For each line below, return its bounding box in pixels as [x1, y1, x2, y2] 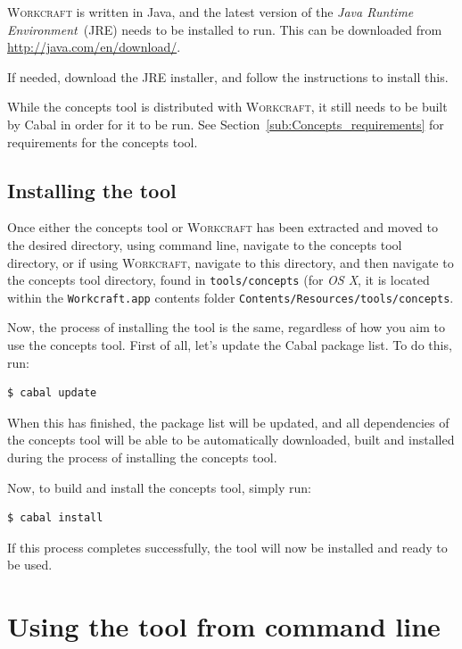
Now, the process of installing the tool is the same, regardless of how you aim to [7, 318, 445, 337]
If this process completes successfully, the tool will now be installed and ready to [7, 537, 448, 556]
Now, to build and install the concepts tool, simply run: [7, 478, 311, 496]
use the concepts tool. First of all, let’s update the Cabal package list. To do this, [7, 336, 452, 354]
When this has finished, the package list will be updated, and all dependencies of [7, 412, 450, 431]
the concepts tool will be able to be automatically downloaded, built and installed [7, 430, 455, 449]
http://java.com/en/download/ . [7, 37, 181, 56]
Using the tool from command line [7, 608, 441, 645]
